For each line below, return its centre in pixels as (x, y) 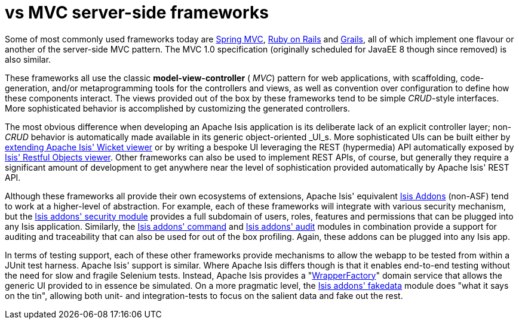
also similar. (28, 59)
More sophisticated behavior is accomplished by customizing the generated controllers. (178, 108)
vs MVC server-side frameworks (137, 13)
